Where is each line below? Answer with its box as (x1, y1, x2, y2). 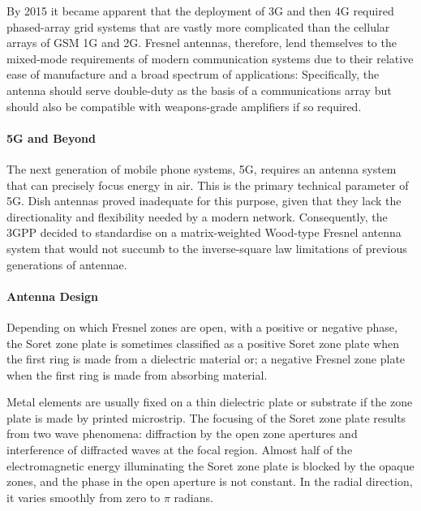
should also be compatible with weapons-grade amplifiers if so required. (6, 97, 362, 114)
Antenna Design (6, 287, 98, 304)
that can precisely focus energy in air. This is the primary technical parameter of (6, 176, 409, 193)
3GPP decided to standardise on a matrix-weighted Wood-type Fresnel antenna (6, 224, 402, 241)
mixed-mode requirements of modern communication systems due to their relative (6, 49, 414, 67)
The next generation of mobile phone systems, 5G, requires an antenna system (6, 160, 397, 177)
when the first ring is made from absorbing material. (6, 366, 268, 383)
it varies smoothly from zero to (6, 488, 161, 505)
